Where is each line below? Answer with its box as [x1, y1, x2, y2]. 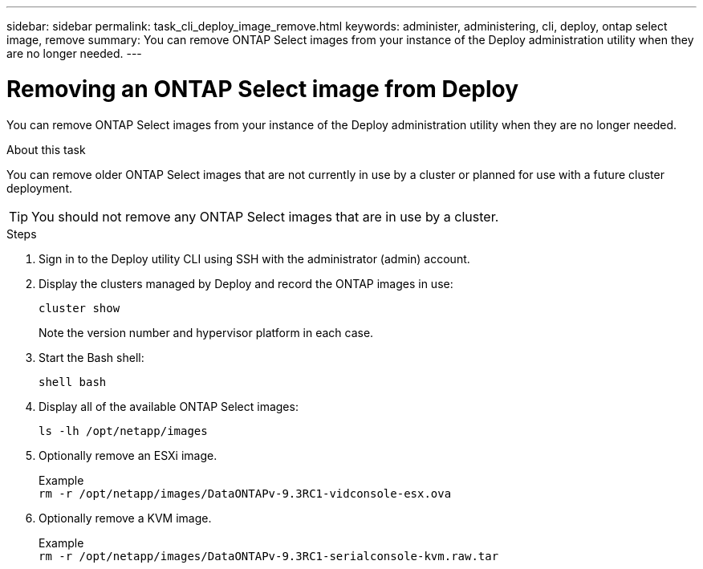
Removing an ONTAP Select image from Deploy [6, 75, 519, 103]
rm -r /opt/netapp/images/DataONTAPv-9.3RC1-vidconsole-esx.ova [39, 486, 452, 500]
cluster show [39, 301, 120, 315]
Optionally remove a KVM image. [39, 510, 212, 525]
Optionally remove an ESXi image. [39, 448, 217, 462]
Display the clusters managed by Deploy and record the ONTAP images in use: [39, 276, 453, 291]
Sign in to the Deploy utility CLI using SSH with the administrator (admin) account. [39, 251, 470, 266]
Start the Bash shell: [39, 350, 144, 364]
